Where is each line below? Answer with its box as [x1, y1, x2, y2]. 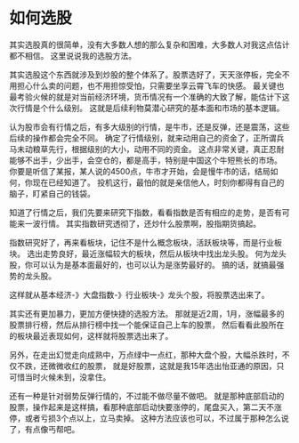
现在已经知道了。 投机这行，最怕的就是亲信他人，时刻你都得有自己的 [32, 177, 285, 188]
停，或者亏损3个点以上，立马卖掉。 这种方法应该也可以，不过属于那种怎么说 [9, 413, 289, 423]
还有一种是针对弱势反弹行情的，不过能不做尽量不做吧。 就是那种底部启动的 [9, 391, 285, 401]
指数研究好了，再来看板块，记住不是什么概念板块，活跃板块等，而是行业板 [9, 237, 282, 247]
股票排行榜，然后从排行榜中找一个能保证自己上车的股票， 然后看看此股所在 [9, 319, 285, 330]
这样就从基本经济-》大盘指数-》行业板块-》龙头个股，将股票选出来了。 [9, 289, 270, 300]
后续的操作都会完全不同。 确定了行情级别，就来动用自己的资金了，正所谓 [9, 133, 277, 143]
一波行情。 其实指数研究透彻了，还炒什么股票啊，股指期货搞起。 [24, 218, 261, 229]
